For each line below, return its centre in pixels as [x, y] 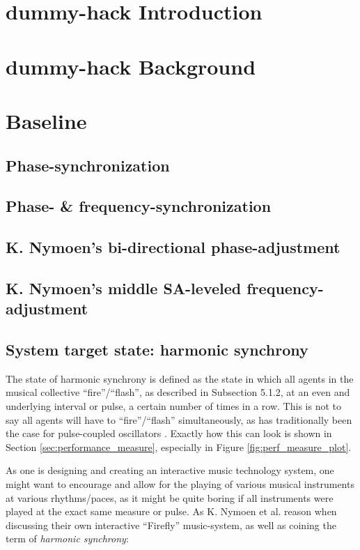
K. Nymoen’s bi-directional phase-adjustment [173, 247]
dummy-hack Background [131, 66]
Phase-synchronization [88, 165]
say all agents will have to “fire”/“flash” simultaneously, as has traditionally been [179, 419]
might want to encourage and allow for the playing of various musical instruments [180, 484]
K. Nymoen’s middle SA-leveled [124, 288]
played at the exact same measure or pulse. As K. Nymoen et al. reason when [171, 511]
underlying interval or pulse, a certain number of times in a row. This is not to [173, 406]
